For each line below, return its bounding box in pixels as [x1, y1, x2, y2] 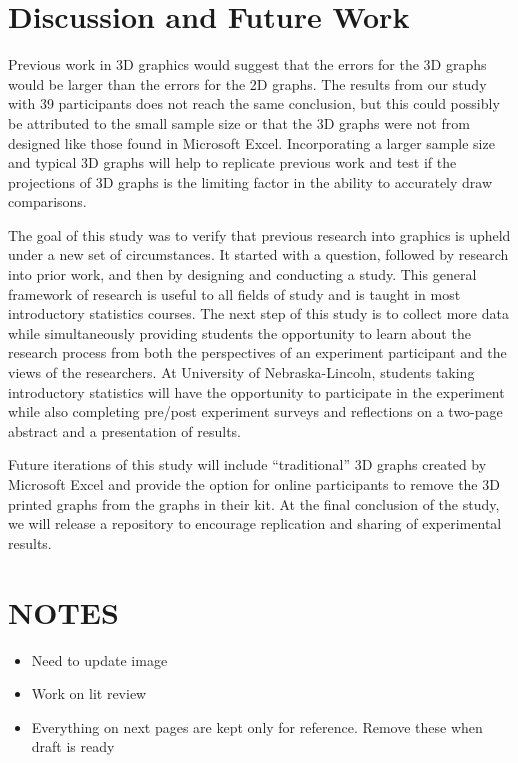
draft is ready [31, 736, 115, 757]
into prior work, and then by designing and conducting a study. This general [8, 264, 477, 285]
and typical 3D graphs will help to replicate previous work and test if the [8, 152, 457, 173]
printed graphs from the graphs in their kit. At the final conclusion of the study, [8, 493, 500, 514]
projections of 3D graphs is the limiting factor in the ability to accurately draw [8, 171, 493, 192]
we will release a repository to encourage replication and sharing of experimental [8, 513, 502, 534]
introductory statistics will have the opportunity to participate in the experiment [8, 381, 505, 402]
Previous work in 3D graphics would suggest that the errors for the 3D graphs [8, 54, 487, 75]
